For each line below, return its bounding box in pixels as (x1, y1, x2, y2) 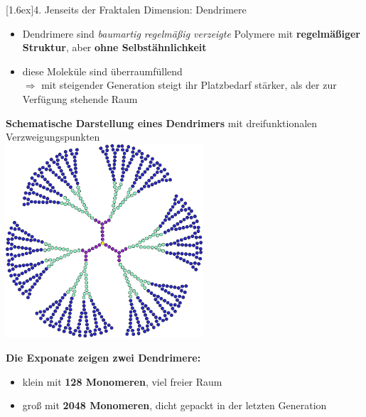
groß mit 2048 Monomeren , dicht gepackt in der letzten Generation (22, 398, 327, 413)
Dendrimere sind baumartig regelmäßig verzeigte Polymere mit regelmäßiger (22, 26, 360, 40)
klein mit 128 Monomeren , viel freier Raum (22, 374, 222, 389)
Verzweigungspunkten (6, 129, 100, 144)
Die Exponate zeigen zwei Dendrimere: (6, 350, 201, 365)
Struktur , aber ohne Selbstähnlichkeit (22, 40, 207, 55)
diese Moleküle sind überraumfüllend (22, 63, 183, 78)
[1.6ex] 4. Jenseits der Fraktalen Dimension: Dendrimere (6, 2, 247, 16)
